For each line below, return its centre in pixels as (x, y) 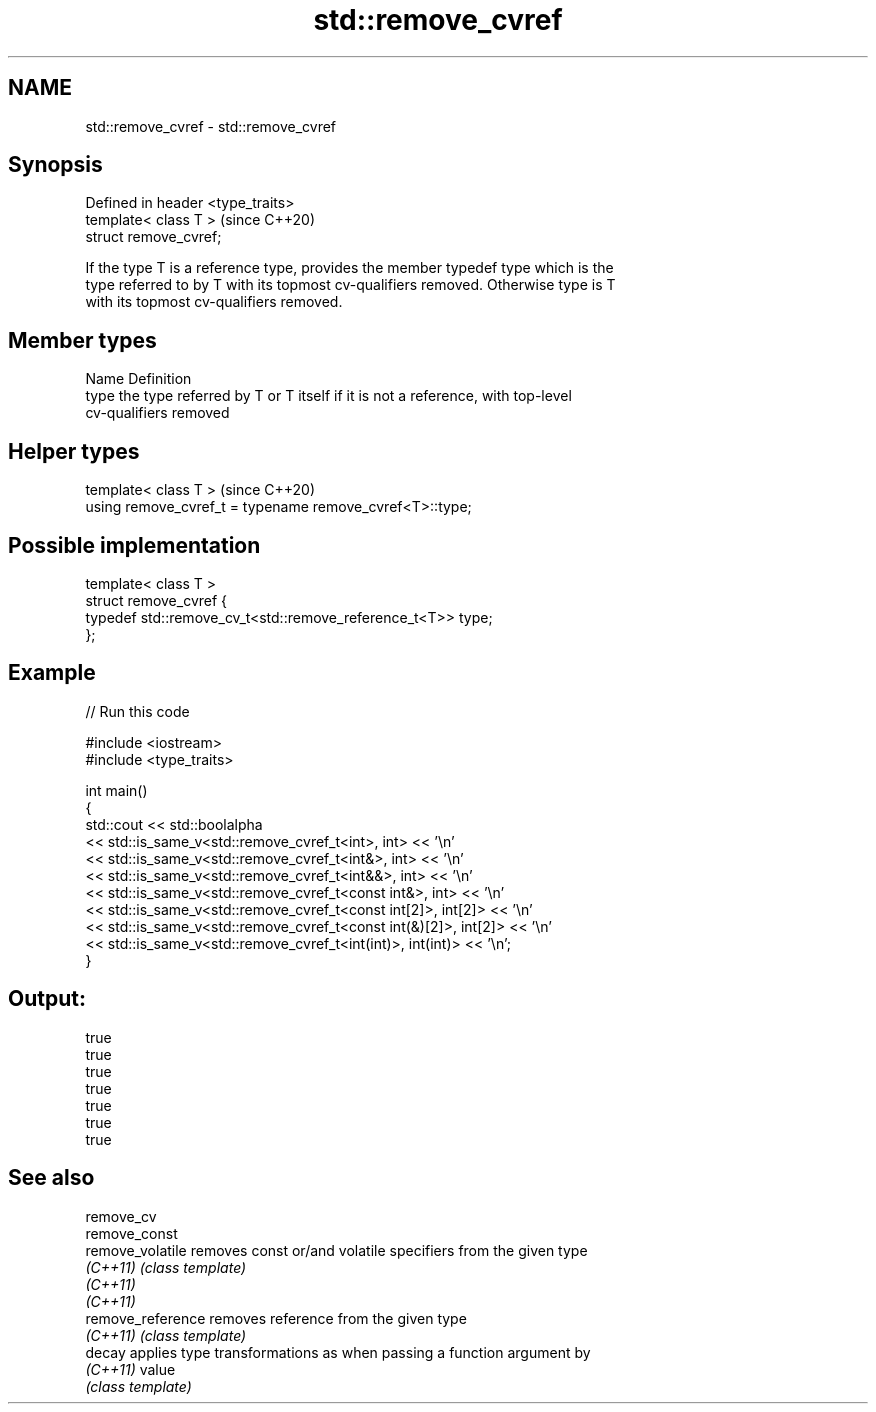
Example (52, 673)
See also (51, 1178)
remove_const (131, 1233)
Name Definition (138, 379)
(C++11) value (130, 1369)
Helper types (74, 451)
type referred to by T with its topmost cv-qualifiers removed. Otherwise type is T (350, 285)
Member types (82, 340)
